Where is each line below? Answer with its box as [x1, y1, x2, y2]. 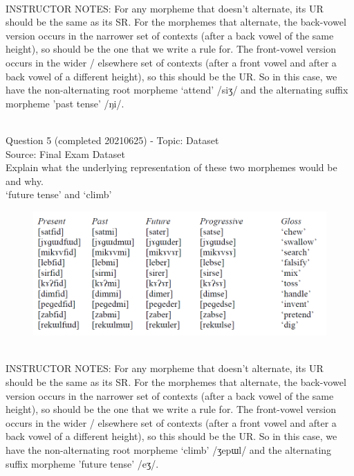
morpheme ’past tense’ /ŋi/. [6, 96, 124, 110]
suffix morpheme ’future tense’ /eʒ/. [6, 456, 159, 470]
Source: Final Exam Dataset [6, 146, 125, 161]
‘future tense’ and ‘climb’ [6, 187, 112, 202]
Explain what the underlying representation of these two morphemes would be [6, 160, 337, 175]
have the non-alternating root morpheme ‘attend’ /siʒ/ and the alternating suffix [6, 82, 348, 97]
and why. [6, 173, 44, 188]
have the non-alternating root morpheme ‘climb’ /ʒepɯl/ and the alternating [6, 442, 332, 457]
